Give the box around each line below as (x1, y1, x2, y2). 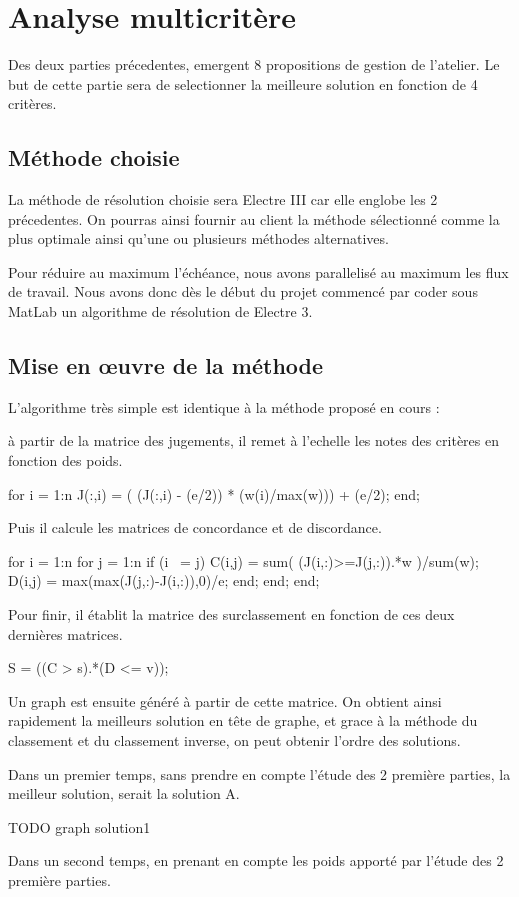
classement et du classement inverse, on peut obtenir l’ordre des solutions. (8, 730, 461, 750)
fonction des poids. (8, 450, 123, 471)
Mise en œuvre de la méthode (8, 350, 324, 381)
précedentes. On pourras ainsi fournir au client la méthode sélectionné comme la (8, 208, 500, 229)
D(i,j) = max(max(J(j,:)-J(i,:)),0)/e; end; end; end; (8, 570, 320, 591)
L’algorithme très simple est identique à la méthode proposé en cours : (8, 396, 440, 417)
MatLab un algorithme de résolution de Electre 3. (8, 301, 313, 322)
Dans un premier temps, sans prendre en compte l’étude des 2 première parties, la (8, 763, 511, 784)
